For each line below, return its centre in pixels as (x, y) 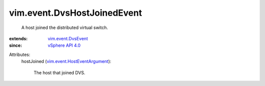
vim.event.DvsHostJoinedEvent (76, 13)
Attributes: (20, 55)
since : (15, 45)
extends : (18, 38)
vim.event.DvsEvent (68, 38)
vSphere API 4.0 (64, 45)
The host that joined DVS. (59, 72)
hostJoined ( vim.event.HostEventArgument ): (66, 61)
